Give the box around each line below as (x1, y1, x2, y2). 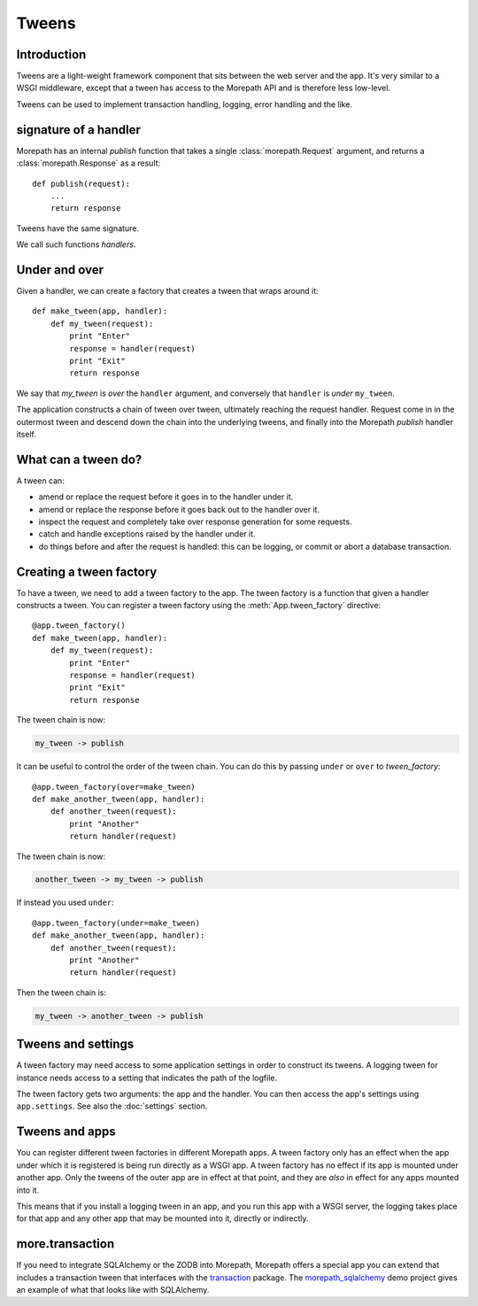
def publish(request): (32, 178, 131, 189)
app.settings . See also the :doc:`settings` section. (16, 1101, 208, 1111)
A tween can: (16, 475, 66, 486)
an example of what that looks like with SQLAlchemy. (16, 1285, 210, 1295)
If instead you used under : (16, 897, 114, 908)
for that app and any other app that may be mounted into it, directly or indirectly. (16, 1213, 309, 1224)
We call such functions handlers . (16, 239, 136, 250)
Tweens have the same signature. (16, 222, 140, 234)
